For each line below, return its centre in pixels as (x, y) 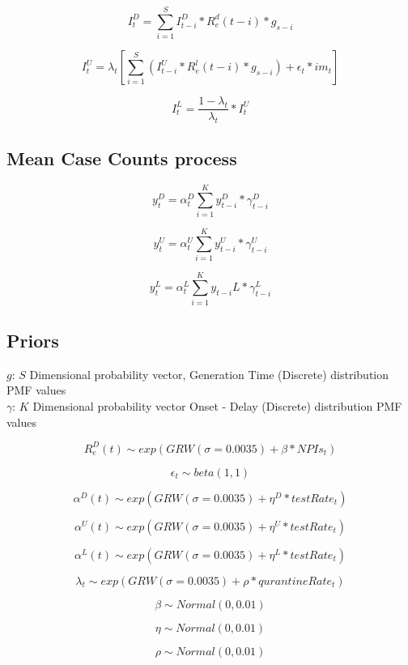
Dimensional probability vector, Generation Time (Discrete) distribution (209, 374)
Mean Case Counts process (122, 158)
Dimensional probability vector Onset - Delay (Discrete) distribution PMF (217, 405)
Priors (33, 340)
